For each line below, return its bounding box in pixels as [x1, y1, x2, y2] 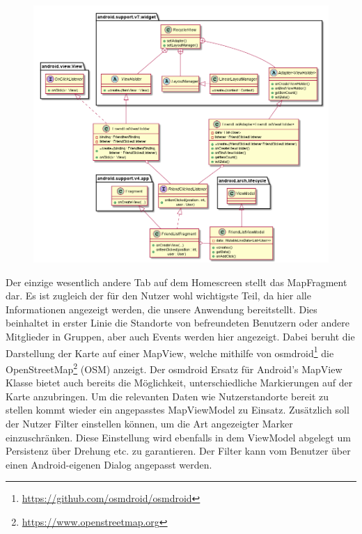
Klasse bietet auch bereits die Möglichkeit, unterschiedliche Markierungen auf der [6, 375, 353, 390]
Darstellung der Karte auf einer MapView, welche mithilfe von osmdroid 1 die [6, 343, 334, 360]
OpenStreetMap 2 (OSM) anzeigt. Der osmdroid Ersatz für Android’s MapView [6, 359, 343, 376]
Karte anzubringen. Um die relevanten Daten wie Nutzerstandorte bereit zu [6, 388, 329, 403]
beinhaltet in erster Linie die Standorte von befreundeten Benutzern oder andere [6, 315, 349, 330]
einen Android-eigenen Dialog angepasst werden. [6, 457, 212, 471]
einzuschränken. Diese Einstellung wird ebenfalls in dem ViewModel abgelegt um [6, 430, 351, 444]
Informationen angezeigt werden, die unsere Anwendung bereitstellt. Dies [6, 301, 317, 316]
